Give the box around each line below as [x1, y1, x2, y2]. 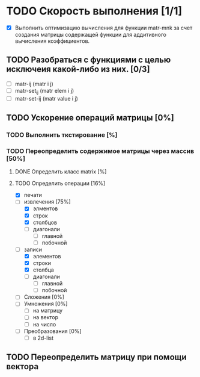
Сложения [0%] [23, 293, 65, 301]
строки [32, 259, 51, 266]
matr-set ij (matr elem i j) [14, 87, 74, 96]
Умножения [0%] [23, 300, 68, 308]
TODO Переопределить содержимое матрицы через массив [6, 146, 195, 155]
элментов [32, 205, 58, 212]
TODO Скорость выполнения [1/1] [6, 4, 183, 18]
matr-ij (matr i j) [14, 80, 54, 87]
